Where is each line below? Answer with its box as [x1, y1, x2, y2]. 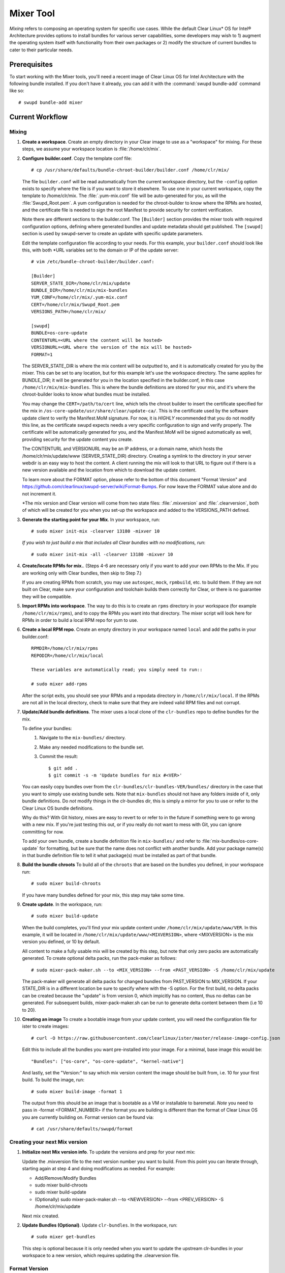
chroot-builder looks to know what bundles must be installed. [22, 391, 150, 397]
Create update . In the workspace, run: [22, 901, 103, 907]
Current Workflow [9, 113, 68, 121]
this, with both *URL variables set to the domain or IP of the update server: [22, 247, 179, 253]
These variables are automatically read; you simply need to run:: [31, 667, 203, 673]
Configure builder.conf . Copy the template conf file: [22, 155, 132, 161]
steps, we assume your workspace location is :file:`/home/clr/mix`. [22, 146, 161, 152]
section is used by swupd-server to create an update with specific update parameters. [22, 231, 203, 237]
